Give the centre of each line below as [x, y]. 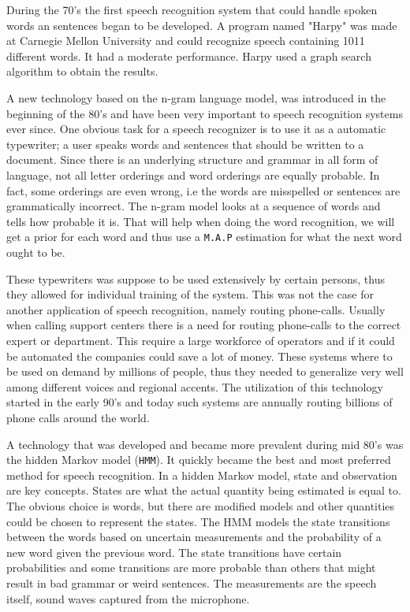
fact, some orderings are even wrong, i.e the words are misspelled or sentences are [203, 190]
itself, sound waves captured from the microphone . [128, 598]
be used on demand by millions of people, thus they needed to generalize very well [205, 371]
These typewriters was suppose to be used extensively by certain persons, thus [196, 278]
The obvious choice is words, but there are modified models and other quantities [201, 505]
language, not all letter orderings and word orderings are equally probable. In [193, 174]
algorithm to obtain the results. [82, 71]
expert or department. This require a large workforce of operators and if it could [201, 340]
